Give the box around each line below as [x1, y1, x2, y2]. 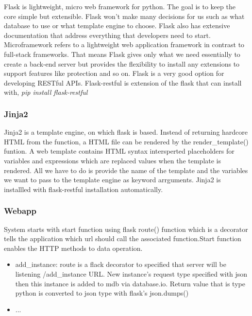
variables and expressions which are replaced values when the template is [4, 155, 221, 165]
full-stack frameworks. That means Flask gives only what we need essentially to [4, 49, 240, 59]
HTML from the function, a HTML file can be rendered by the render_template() [4, 136, 249, 146]
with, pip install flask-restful [4, 87, 88, 97]
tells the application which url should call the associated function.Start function [4, 233, 241, 244]
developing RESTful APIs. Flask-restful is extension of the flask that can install [4, 77, 242, 88]
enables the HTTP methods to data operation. [4, 243, 143, 253]
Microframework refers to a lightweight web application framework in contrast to [4, 39, 245, 50]
